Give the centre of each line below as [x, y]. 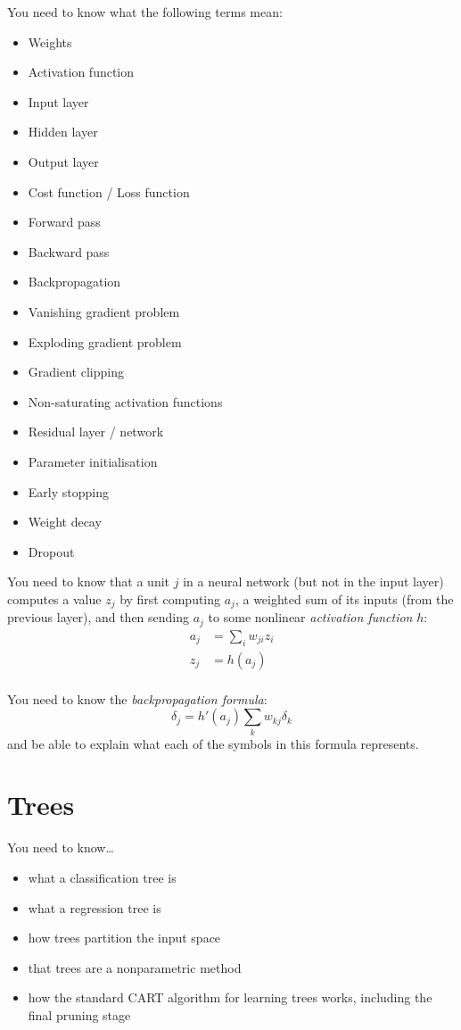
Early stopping [68, 491]
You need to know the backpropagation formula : [137, 698]
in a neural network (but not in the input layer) [313, 581]
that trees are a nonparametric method [135, 967]
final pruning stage [79, 1014]
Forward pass [64, 222]
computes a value [54, 598]
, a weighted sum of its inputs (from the [344, 598]
